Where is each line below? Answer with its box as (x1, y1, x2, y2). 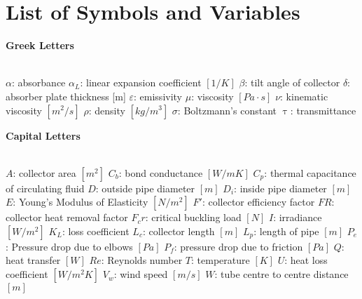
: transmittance (290, 102, 356, 117)
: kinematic (280, 88, 328, 103)
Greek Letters (6, 38, 74, 53)
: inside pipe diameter (234, 180, 327, 195)
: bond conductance (118, 165, 203, 180)
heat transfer (6, 253, 61, 267)
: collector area (13, 165, 76, 180)
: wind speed (113, 267, 168, 281)
